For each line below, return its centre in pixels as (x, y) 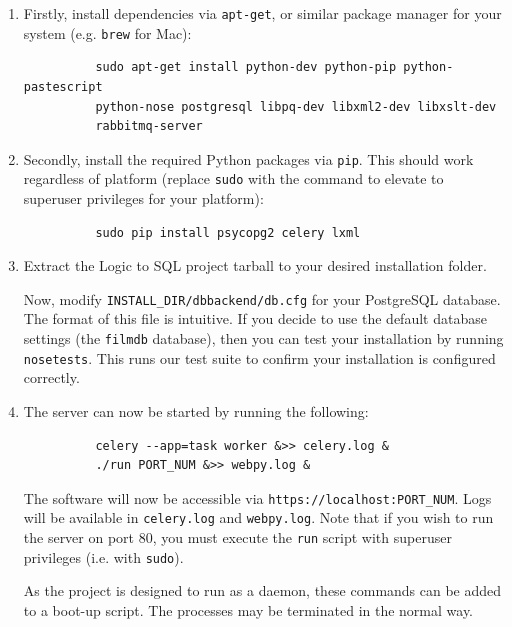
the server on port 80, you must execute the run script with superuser (237, 537)
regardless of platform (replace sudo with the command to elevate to (233, 178)
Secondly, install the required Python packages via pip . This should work (248, 158)
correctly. (51, 377)
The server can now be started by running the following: (196, 410)
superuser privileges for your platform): (143, 198)
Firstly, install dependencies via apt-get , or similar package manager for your (262, 13)
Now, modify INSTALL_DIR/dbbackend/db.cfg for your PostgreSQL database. (262, 298)
